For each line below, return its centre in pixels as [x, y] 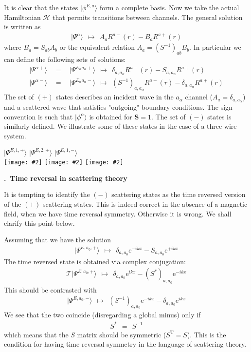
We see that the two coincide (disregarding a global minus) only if [102, 315]
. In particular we [215, 47]
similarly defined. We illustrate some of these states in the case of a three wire [120, 126]
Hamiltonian [22, 17]
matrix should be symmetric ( [122, 334]
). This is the [206, 334]
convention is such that [38, 116]
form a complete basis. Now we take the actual [169, 7]
